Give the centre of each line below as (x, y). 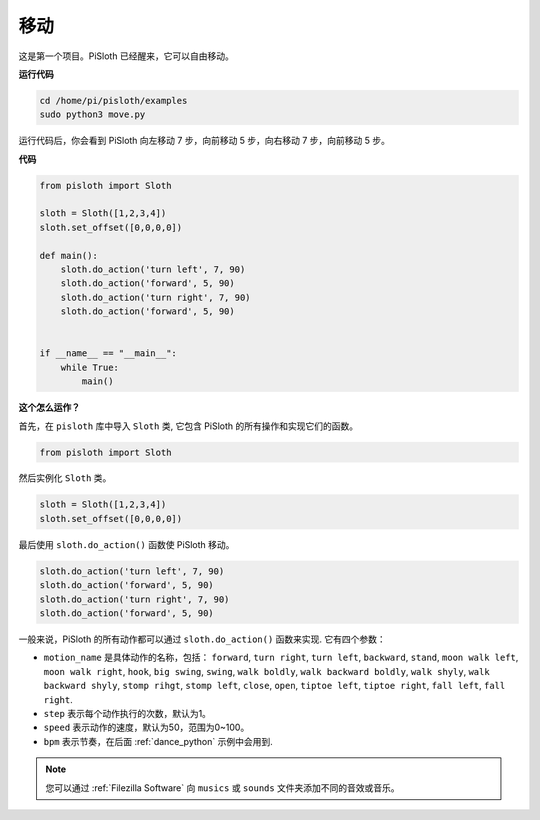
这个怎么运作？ (49, 407)
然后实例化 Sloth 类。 (65, 478)
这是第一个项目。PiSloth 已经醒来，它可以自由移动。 (126, 56)
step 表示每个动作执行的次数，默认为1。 (127, 713)
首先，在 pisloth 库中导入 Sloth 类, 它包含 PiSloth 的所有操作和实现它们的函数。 (188, 426)
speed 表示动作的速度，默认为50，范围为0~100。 (146, 727)
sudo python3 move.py (92, 114)
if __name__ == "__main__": (108, 353)
